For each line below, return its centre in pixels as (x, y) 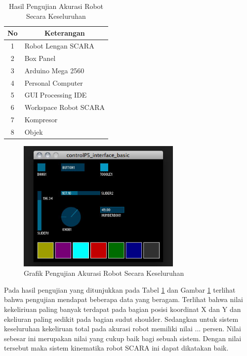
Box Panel (40, 58)
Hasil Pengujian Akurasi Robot (56, 6)
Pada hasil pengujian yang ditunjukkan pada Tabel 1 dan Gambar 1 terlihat (120, 289)
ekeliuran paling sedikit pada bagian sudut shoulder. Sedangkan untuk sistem (121, 319)
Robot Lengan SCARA (59, 46)
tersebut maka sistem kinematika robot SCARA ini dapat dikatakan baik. (116, 348)
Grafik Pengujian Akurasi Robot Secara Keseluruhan (104, 273)
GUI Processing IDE (56, 95)
